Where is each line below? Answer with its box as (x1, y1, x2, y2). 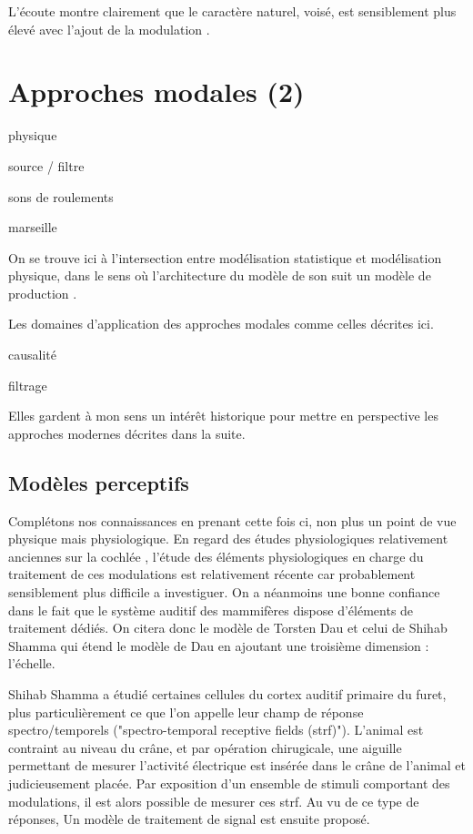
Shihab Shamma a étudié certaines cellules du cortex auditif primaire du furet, (8, 684, 447, 703)
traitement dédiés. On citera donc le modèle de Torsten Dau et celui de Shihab (8, 618, 448, 637)
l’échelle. (8, 654, 55, 673)
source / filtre (8, 156, 85, 175)
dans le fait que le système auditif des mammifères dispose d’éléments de (8, 600, 414, 619)
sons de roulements (8, 187, 114, 206)
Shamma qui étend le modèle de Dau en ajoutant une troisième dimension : (8, 636, 429, 655)
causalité (8, 345, 56, 364)
